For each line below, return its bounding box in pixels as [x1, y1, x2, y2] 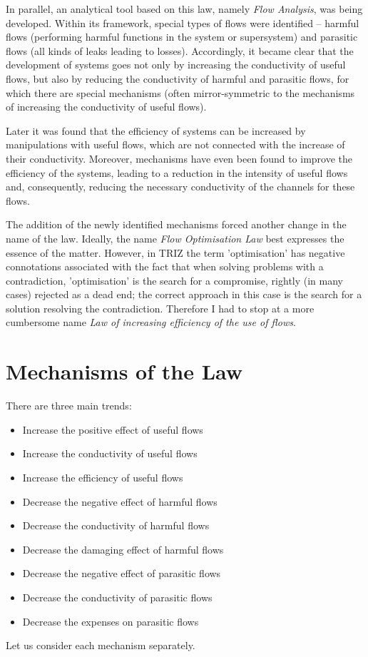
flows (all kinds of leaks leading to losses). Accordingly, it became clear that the [6, 43, 354, 58]
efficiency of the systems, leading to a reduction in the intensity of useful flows [6, 165, 348, 180]
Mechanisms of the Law [6, 357, 243, 386]
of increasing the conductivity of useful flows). [6, 99, 207, 114]
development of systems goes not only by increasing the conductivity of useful [6, 57, 346, 72]
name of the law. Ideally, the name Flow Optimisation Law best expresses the [6, 230, 344, 245]
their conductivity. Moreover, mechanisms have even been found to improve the [6, 151, 353, 165]
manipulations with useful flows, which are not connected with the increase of [6, 137, 345, 152]
